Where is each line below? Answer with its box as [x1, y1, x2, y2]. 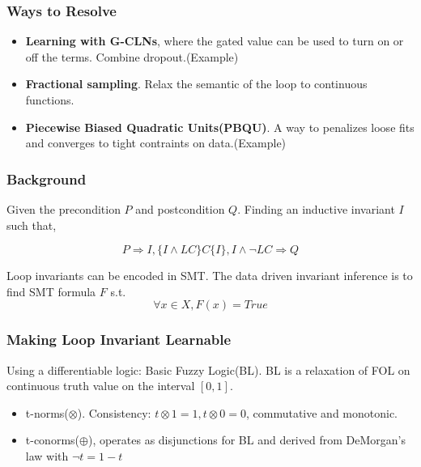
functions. [25, 91, 74, 108]
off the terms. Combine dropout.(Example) [25, 48, 239, 65]
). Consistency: [77, 404, 151, 421]
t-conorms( [25, 431, 80, 448]
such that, [6, 216, 57, 233]
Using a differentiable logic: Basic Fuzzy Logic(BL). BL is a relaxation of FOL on [6, 361, 410, 378]
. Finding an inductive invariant [237, 201, 395, 217]
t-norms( [25, 404, 69, 421]
